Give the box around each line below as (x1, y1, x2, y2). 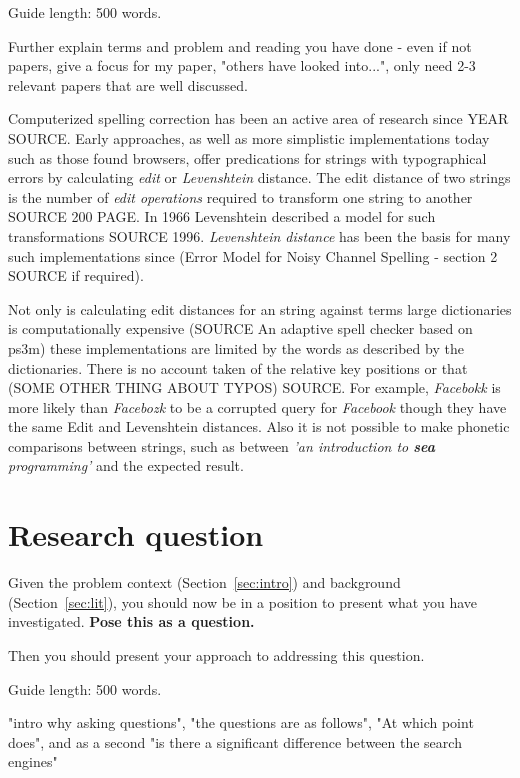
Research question (8, 514, 264, 555)
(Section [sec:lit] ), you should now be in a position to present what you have (8, 591, 477, 612)
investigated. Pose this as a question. (8, 611, 255, 632)
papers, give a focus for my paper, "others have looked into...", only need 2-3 (8, 55, 476, 76)
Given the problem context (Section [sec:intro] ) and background (8, 572, 401, 593)
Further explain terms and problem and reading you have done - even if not (8, 35, 472, 56)
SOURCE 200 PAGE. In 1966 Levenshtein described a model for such (8, 206, 436, 227)
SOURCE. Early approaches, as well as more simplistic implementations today (8, 127, 490, 148)
